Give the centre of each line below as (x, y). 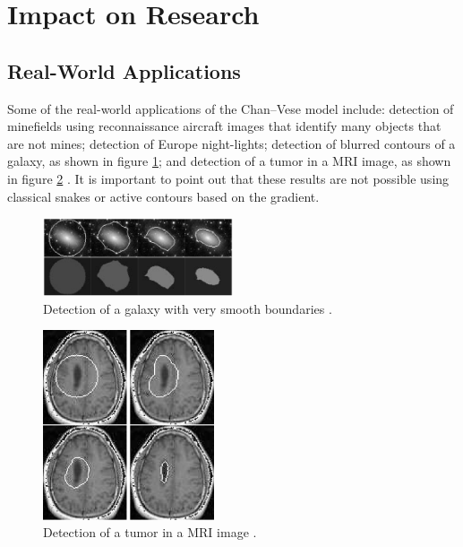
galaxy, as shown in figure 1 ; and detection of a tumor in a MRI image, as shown (229, 161)
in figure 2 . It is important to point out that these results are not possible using (228, 178)
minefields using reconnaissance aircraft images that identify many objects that (224, 126)
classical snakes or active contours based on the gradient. (163, 196)
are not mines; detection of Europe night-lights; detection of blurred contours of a (231, 143)
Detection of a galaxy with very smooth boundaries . (188, 308)
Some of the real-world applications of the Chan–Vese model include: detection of (231, 108)
